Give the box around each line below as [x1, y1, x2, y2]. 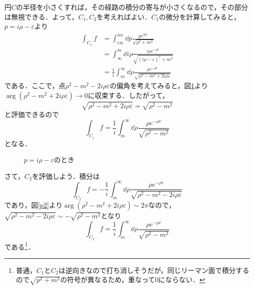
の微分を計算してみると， [158, 11, 240, 21]
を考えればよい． [97, 11, 152, 21]
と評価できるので [4, 109, 59, 119]
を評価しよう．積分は [32, 171, 100, 181]
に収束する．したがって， [88, 90, 169, 100]
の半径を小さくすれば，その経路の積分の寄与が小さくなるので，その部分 [16, 2, 248, 12]
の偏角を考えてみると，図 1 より [110, 80, 208, 91]
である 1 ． [4, 240, 35, 251]
